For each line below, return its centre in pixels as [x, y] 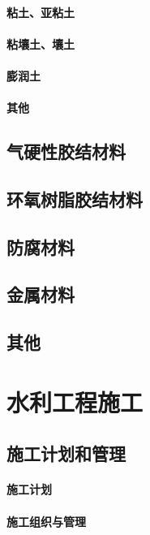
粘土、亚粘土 [41, 12]
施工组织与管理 [46, 521]
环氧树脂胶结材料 [75, 198]
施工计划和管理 [66, 453]
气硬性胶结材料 [66, 151]
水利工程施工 [75, 401]
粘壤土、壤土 [41, 43]
